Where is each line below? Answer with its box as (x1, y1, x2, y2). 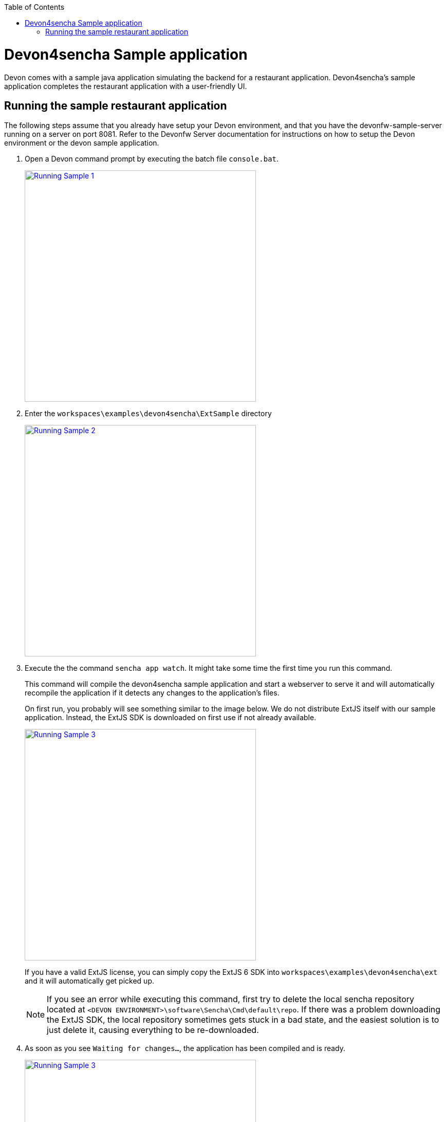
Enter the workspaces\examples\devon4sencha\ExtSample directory (25, 409, 272, 418)
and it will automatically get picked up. (25, 976, 154, 986)
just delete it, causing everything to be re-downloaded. (47, 1025, 259, 1036)
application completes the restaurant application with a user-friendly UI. (4, 81, 247, 91)
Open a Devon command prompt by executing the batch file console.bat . (25, 154, 279, 164)
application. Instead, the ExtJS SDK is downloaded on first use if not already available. (25, 713, 317, 722)
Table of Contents (4, 3, 65, 11)
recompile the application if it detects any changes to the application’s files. (25, 688, 280, 698)
